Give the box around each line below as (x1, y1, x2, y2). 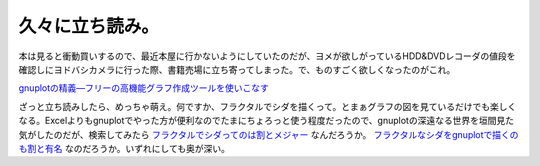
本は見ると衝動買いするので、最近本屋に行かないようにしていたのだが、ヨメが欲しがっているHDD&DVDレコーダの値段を (18, 50, 516, 62)
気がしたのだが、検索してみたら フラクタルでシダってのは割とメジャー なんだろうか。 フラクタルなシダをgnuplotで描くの (18, 128, 519, 140)
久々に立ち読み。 (18, 15, 160, 37)
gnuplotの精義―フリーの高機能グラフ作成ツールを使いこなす (18, 82, 270, 94)
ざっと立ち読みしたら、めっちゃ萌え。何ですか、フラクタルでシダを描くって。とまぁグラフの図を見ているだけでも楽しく (18, 100, 517, 112)
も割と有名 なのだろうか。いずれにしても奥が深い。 (18, 142, 230, 154)
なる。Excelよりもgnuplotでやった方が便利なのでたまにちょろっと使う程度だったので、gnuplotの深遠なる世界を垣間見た (18, 115, 515, 127)
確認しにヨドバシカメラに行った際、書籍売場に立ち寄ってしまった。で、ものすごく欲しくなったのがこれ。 (18, 63, 456, 75)
